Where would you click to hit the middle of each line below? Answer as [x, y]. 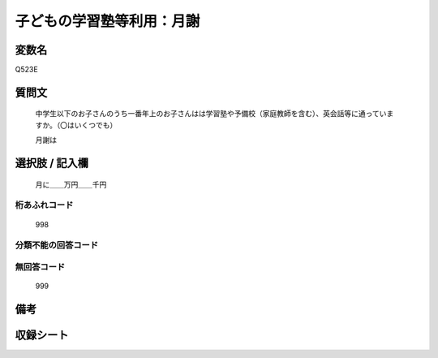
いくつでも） [96, 125]
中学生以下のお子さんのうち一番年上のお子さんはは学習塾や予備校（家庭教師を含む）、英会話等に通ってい [211, 114]
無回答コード [40, 266]
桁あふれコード [44, 205]
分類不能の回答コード [57, 245]
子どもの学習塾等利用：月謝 [107, 21]
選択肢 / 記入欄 [52, 164]
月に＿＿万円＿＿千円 [71, 184]
